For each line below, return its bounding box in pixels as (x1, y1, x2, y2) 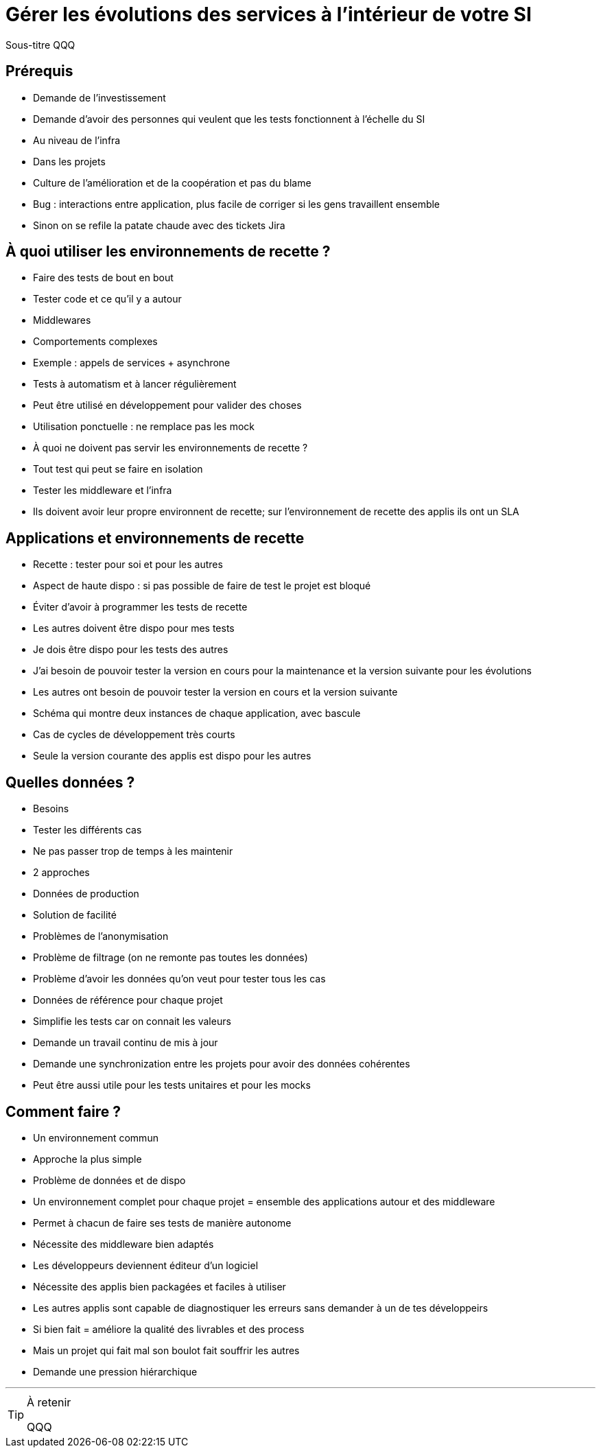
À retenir (27, 1395, 71, 1409)
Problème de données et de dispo (33, 1174, 186, 1186)
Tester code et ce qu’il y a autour (33, 293, 182, 305)
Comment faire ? (5, 1102, 121, 1120)
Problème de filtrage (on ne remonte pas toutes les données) (33, 952, 308, 964)
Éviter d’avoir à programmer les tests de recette (33, 601, 248, 613)
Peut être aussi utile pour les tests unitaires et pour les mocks (33, 1079, 311, 1091)
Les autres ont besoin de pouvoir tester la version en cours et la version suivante (33, 686, 398, 698)
